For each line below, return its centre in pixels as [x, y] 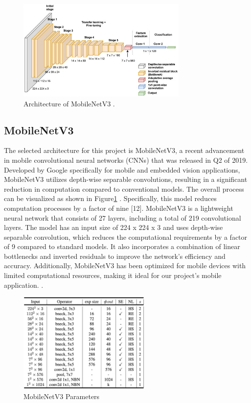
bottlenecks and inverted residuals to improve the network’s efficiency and [115, 256]
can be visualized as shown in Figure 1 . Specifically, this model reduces [110, 198]
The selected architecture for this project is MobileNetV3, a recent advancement [124, 150]
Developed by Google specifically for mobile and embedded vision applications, [122, 169]
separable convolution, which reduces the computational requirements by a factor [126, 237]
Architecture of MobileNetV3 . [69, 103]
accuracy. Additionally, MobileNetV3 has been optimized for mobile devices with [125, 265]
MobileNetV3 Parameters [62, 396]
